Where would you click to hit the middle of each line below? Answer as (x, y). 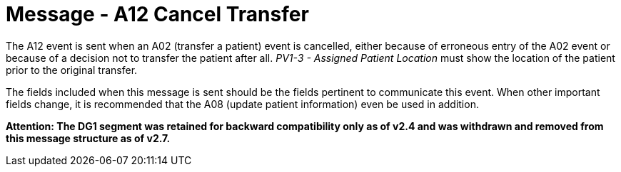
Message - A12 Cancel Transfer (157, 14)
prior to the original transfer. (72, 70)
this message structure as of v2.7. (88, 138)
